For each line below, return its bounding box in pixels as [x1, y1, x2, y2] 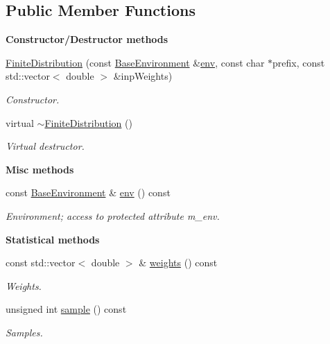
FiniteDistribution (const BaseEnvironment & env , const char [6, 55, 265, 69]
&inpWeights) [113, 69, 173, 83]
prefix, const [272, 55, 325, 69]
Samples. [6, 325, 43, 339]
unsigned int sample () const [6, 302, 127, 316]
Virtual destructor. [6, 139, 85, 153]
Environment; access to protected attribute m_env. [6, 208, 220, 223]
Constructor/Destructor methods [6, 32, 168, 46]
